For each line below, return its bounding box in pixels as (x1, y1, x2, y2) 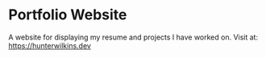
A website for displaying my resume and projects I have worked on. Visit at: (8, 32, 259, 42)
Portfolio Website (8, 6, 127, 24)
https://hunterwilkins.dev (8, 40, 91, 50)
